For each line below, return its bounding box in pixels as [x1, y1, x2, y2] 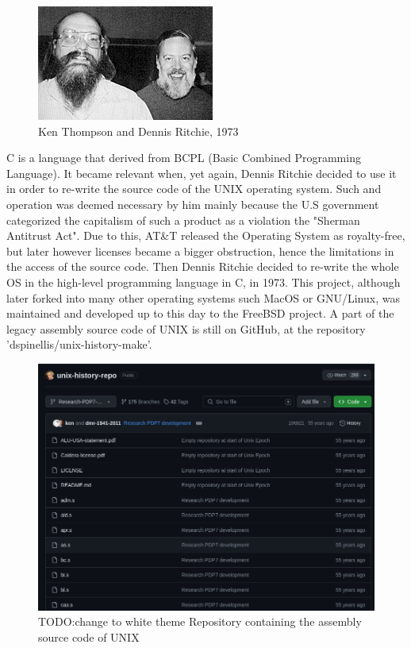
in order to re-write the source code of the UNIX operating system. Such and [6, 180, 382, 197]
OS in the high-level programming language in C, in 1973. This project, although [6, 273, 401, 290]
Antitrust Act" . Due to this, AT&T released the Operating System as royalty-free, [6, 227, 405, 244]
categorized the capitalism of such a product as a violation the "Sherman [6, 211, 360, 228]
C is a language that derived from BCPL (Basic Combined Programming [6, 149, 361, 166]
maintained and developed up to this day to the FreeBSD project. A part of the [6, 305, 394, 322]
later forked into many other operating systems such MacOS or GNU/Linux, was [6, 289, 400, 306]
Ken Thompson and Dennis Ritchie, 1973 [38, 122, 239, 139]
